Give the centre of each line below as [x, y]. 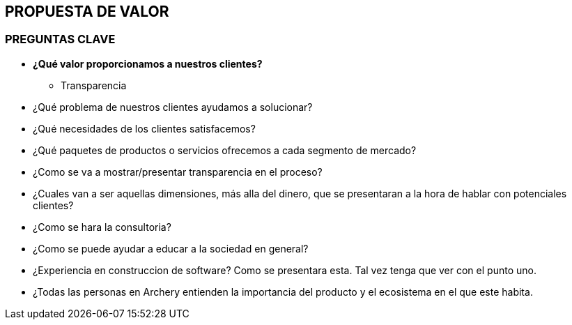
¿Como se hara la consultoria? [102, 227]
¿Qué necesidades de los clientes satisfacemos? [144, 128]
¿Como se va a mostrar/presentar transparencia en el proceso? [178, 172]
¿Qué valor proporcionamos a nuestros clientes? [148, 63]
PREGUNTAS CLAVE [60, 39]
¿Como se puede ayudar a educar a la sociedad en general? [171, 248]
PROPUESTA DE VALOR [87, 12]
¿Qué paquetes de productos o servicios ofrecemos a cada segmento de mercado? [225, 150]
